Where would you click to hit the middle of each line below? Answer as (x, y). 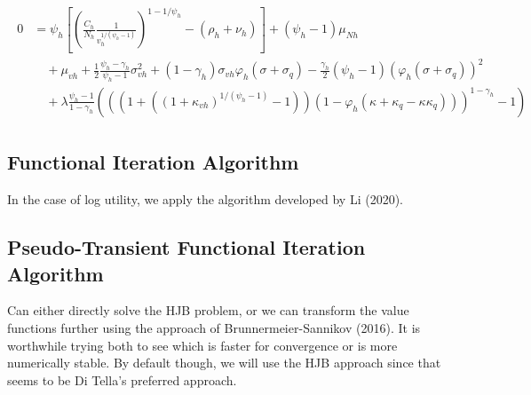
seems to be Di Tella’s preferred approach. (122, 379)
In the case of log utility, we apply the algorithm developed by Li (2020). (205, 199)
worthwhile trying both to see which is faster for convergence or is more (202, 345)
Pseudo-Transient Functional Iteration (186, 247)
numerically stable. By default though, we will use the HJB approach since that (224, 363)
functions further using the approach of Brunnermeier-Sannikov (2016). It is (214, 327)
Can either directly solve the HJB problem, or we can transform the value (208, 310)
